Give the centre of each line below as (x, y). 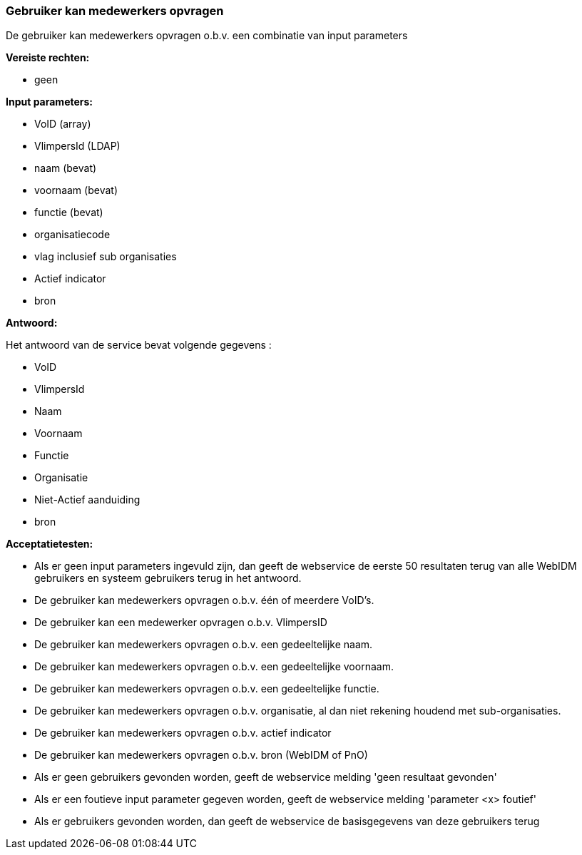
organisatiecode (72, 235)
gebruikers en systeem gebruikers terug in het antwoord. (168, 578)
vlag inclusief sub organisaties (106, 257)
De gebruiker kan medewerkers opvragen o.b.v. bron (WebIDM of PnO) (201, 755)
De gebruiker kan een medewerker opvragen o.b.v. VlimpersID (181, 623)
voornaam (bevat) (76, 190)
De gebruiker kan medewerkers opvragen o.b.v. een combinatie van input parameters (207, 36)
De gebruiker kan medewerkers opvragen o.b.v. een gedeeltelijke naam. (204, 645)
